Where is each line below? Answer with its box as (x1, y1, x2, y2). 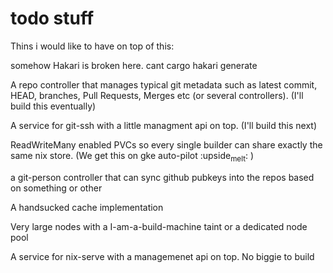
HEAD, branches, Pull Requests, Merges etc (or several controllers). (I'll (10, 89, 304, 101)
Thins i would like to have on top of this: (10, 40, 175, 52)
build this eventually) (10, 100, 97, 112)
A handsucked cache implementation (10, 201, 164, 213)
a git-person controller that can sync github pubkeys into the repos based (10, 171, 315, 183)
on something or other (10, 182, 103, 194)
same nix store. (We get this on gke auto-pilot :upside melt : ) (10, 149, 255, 164)
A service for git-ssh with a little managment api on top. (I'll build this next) (10, 119, 317, 131)
